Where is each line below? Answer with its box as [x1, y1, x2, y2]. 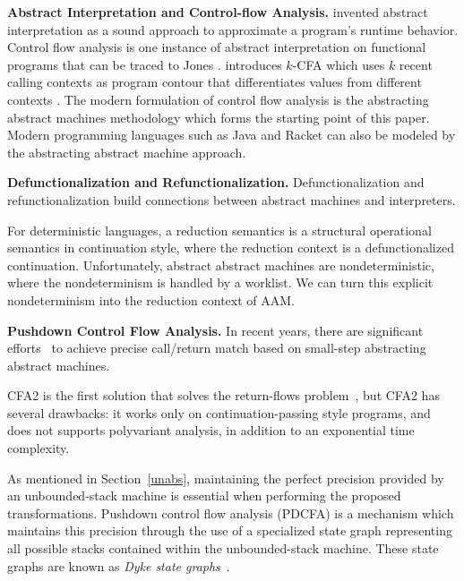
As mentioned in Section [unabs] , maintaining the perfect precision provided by [7, 468, 444, 487]
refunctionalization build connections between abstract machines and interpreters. [7, 190, 456, 209]
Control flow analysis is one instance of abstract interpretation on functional [7, 38, 426, 56]
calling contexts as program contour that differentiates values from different [7, 73, 422, 91]
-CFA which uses [292, 55, 385, 73]
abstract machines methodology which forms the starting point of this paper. [7, 107, 430, 126]
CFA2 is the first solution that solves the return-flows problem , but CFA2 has [7, 386, 440, 405]
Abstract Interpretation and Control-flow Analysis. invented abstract [7, 3, 428, 21]
